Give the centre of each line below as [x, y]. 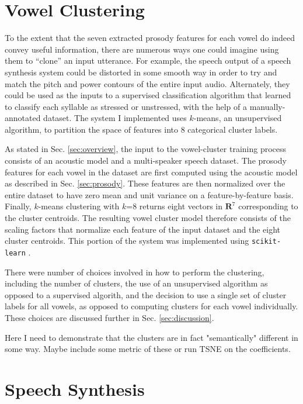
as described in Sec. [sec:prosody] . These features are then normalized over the [145, 183]
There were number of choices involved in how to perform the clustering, [135, 272]
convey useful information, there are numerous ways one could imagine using [142, 49]
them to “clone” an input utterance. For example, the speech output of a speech [148, 61]
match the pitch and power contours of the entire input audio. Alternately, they [147, 83]
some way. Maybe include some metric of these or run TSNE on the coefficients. [148, 349]
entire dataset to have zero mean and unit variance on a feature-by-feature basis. [149, 194]
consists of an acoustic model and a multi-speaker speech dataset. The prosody [146, 160]
